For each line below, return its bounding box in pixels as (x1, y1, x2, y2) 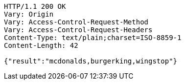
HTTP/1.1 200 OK (4, 2, 66, 10)
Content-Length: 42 (4, 42, 78, 49)
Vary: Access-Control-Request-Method (4, 18, 149, 26)
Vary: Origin (4, 10, 54, 18)
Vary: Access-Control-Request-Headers (4, 26, 153, 34)
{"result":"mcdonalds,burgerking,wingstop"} (4, 57, 178, 65)
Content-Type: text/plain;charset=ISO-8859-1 (4, 34, 182, 42)
